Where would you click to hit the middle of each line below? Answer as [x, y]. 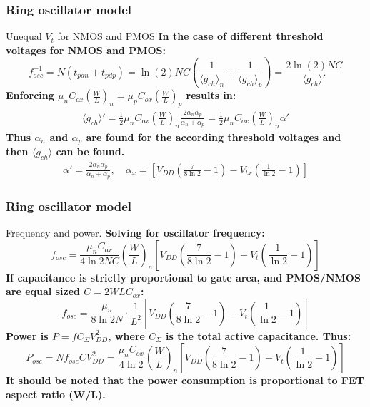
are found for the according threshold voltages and [214, 136]
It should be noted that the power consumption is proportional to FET [185, 380]
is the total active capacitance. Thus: [259, 335]
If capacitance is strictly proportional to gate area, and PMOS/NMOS [183, 277]
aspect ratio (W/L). [56, 395]
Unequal [24, 36]
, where [126, 335]
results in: [211, 95]
